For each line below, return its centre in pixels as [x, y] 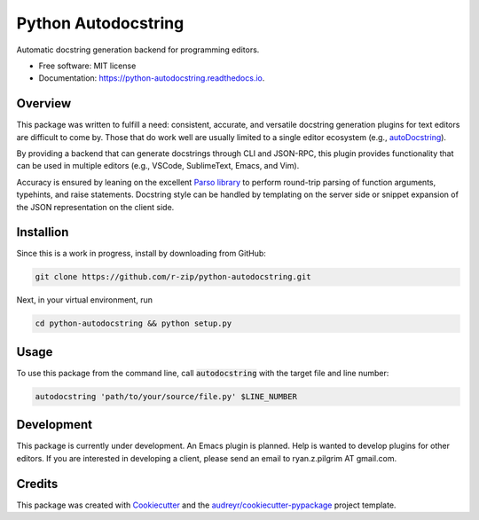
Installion [43, 232]
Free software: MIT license [87, 66]
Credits [37, 484]
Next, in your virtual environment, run [84, 300]
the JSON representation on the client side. [95, 207]
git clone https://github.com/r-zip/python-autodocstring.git [173, 277]
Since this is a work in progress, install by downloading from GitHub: [141, 254]
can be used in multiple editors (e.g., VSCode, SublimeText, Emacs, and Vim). [158, 166]
